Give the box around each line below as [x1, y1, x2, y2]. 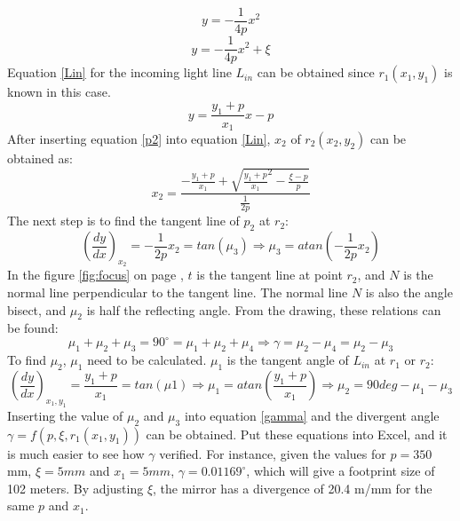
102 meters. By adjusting [7, 478, 144, 497]
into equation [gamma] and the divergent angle [184, 406, 440, 424]
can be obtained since [257, 63, 375, 82]
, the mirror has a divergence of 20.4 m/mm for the [153, 478, 432, 497]
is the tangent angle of [226, 351, 349, 369]
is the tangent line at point [196, 265, 343, 284]
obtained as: [7, 149, 73, 167]
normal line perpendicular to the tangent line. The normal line [7, 282, 348, 301]
